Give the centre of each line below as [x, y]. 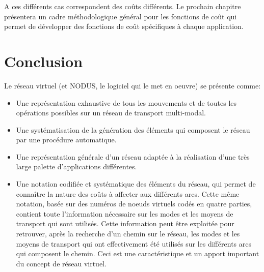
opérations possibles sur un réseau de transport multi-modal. [111, 113]
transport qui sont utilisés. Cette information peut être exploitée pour [125, 223]
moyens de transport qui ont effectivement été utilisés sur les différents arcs [134, 243]
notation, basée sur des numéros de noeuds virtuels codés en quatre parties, [134, 204]
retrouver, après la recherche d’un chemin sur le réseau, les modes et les [128, 234]
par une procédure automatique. [66, 140]
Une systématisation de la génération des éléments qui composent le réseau [133, 129]
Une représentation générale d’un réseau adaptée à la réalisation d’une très [133, 156]
